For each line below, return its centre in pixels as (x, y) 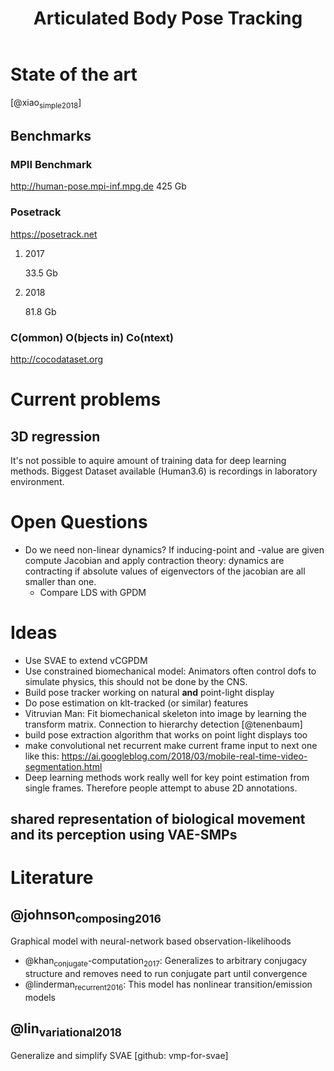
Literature (52, 878)
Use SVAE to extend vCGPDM (86, 660)
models (40, 998)
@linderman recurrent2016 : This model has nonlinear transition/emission (168, 985)
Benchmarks (51, 136)
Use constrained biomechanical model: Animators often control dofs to (170, 671)
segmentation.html (63, 766)
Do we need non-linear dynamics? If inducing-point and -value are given (174, 549)
